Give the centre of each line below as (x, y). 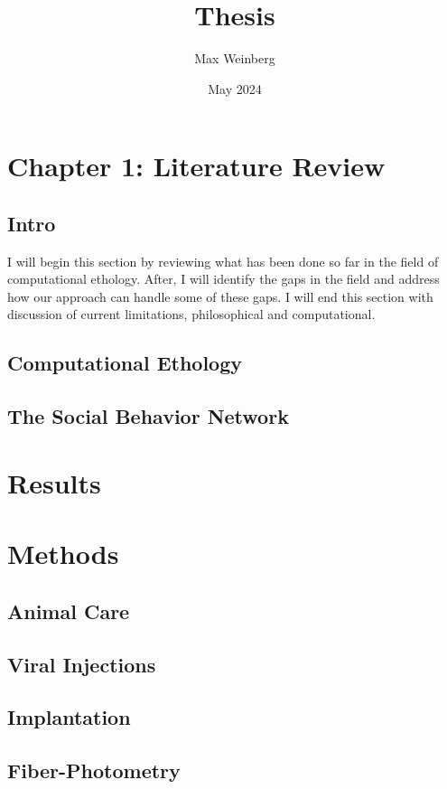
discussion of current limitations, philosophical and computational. (191, 314)
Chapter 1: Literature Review (196, 166)
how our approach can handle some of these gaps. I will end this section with (220, 296)
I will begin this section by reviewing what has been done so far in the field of (223, 261)
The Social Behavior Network (148, 416)
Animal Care (69, 611)
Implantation (69, 717)
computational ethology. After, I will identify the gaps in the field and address (223, 279)
